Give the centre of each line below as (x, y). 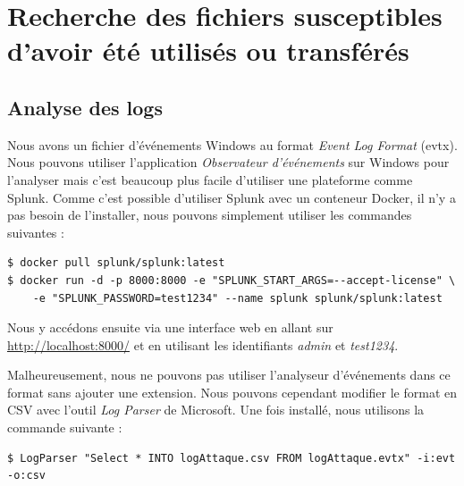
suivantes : (36, 232)
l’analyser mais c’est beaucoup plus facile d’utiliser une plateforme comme (210, 179)
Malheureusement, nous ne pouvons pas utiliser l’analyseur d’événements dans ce (229, 375)
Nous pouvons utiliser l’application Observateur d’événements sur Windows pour (228, 162)
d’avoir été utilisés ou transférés (208, 50)
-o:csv (26, 476)
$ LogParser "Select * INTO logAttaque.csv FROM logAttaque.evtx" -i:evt (232, 458)
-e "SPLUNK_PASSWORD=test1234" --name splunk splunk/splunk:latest (237, 298)
